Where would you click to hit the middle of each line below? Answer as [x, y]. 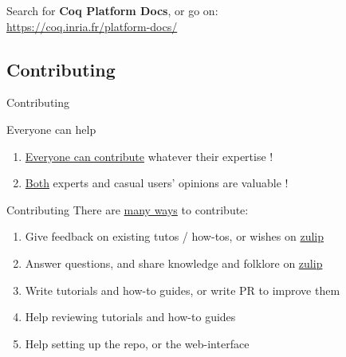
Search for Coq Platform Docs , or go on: [112, 10]
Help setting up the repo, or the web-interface [137, 343]
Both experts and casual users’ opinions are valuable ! [157, 183]
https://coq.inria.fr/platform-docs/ [92, 26]
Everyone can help [51, 129]
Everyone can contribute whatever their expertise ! [149, 156]
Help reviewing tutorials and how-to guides [130, 317]
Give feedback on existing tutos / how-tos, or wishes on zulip [175, 236]
